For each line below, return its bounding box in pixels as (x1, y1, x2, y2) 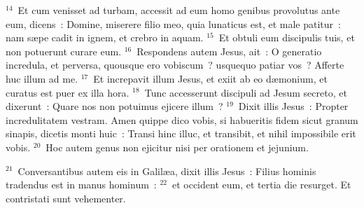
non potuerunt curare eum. (6, 43, 122, 58)
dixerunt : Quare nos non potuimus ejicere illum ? (6, 99, 223, 113)
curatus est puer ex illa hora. (6, 85, 129, 99)
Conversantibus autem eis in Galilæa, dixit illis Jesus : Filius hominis (17, 163, 316, 178)
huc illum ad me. (6, 71, 78, 85)
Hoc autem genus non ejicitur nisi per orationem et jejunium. (45, 139, 309, 154)
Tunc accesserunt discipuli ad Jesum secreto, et (144, 85, 347, 99)
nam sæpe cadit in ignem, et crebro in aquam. (6, 30, 204, 45)
